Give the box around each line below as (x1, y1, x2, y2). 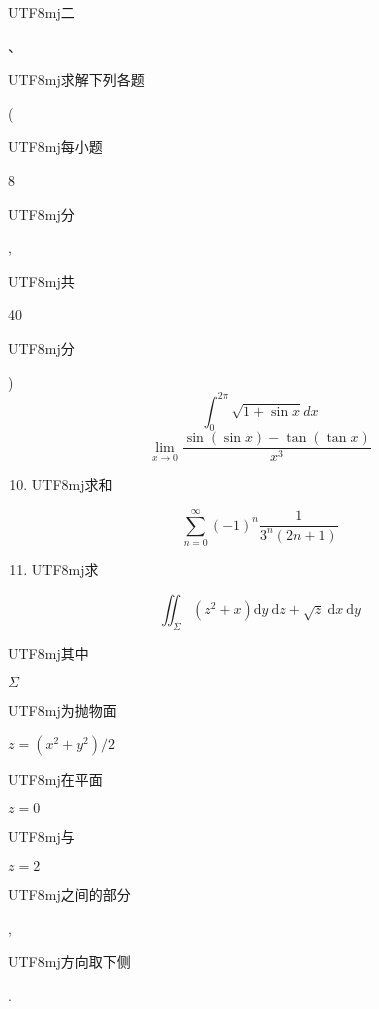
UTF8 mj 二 (8, 2, 75, 22)
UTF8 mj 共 (8, 270, 75, 291)
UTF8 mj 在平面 (8, 768, 103, 789)
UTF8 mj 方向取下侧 (8, 951, 131, 972)
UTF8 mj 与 (8, 826, 75, 847)
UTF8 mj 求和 (31, 474, 113, 495)
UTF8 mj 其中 (8, 642, 89, 663)
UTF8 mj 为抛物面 (8, 700, 117, 721)
